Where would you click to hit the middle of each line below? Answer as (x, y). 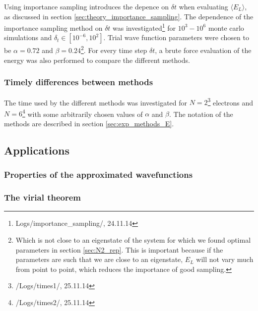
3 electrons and (230, 102)
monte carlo (226, 27)
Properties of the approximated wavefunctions (98, 175)
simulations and (28, 37)
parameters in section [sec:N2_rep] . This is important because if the (119, 249)
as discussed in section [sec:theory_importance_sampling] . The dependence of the (129, 16)
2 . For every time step (114, 50)
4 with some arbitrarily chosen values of (82, 113)
